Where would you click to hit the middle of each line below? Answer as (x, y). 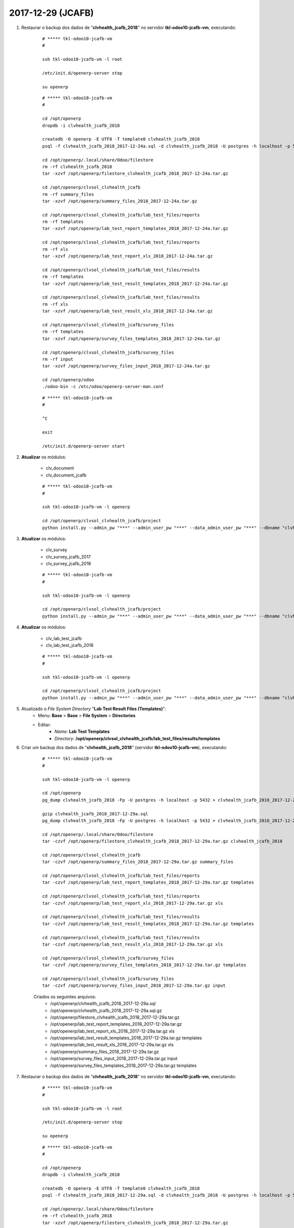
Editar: (45, 725)
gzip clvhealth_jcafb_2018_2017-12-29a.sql (95, 814)
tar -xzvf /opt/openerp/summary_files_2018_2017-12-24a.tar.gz (120, 201)
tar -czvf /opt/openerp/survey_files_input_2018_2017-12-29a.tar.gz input (134, 986)
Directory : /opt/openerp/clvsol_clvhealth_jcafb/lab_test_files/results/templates (137, 738)
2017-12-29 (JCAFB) (51, 13)
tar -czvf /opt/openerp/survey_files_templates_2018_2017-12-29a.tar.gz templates (144, 965)
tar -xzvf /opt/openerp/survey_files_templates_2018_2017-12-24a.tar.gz (131, 338)
